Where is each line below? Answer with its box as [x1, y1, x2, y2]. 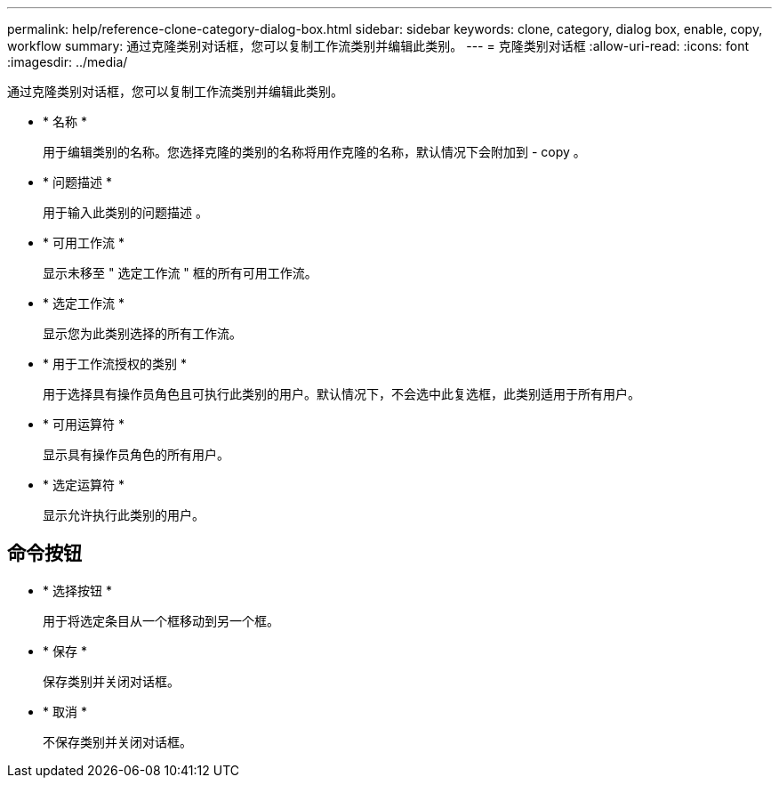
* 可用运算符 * [43, 417, 124, 432]
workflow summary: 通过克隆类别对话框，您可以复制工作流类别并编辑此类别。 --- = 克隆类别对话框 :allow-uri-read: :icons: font [7, 38, 750, 53]
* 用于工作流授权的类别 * [43, 356, 187, 371]
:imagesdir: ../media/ [7, 54, 128, 69]
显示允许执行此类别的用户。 [43, 507, 205, 522]
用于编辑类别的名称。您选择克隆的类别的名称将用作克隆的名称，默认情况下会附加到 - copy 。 [43, 144, 586, 159]
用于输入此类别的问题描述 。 [43, 205, 208, 220]
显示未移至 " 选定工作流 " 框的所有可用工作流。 [43, 265, 317, 280]
